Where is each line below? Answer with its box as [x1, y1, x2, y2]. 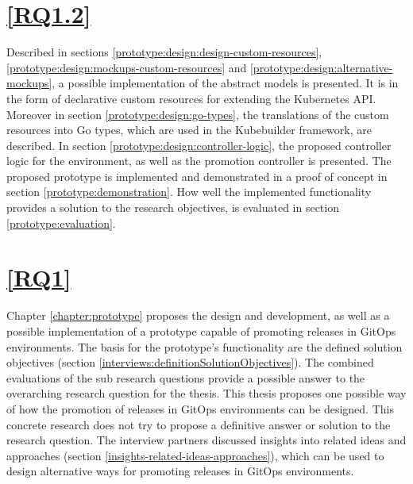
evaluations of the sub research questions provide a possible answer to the [6, 369, 365, 386]
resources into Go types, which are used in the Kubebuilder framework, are [6, 121, 372, 138]
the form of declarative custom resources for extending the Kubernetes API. [6, 90, 376, 106]
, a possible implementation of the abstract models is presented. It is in [52, 75, 399, 91]
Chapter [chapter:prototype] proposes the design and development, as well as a [6, 307, 390, 324]
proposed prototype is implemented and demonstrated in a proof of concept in [6, 167, 388, 184]
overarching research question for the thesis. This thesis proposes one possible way [6, 385, 407, 401]
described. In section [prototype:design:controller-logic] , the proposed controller [6, 136, 392, 153]
